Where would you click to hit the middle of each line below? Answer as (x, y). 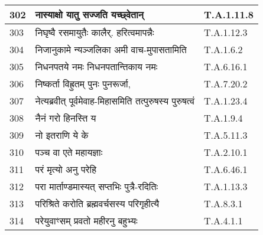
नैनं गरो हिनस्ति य (66, 118)
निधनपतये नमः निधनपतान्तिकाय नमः (96, 66)
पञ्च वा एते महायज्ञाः (69, 152)
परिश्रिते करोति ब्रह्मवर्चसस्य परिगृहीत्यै (97, 203)
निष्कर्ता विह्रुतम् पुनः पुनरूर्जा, (83, 84)
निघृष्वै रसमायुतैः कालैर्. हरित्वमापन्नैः (95, 32)
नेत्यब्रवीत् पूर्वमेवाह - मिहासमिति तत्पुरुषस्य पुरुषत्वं (115, 101)
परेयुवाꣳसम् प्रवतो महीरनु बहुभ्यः (86, 221)
